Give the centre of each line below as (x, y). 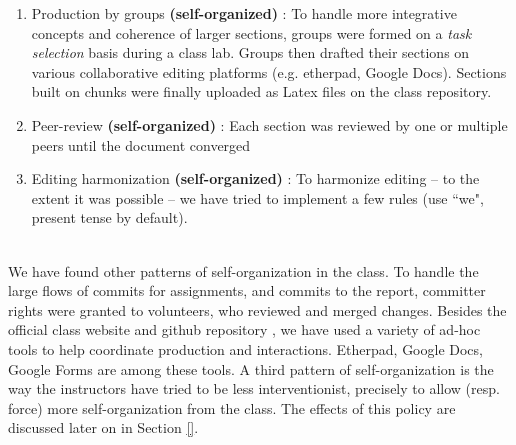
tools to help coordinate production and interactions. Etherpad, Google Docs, (245, 348)
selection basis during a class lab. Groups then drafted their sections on (250, 52)
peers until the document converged (141, 144)
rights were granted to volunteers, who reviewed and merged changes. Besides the (257, 309)
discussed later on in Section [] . (103, 427)
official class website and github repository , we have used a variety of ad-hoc (244, 329)
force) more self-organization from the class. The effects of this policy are (232, 407)
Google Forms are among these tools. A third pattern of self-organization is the (251, 368)
